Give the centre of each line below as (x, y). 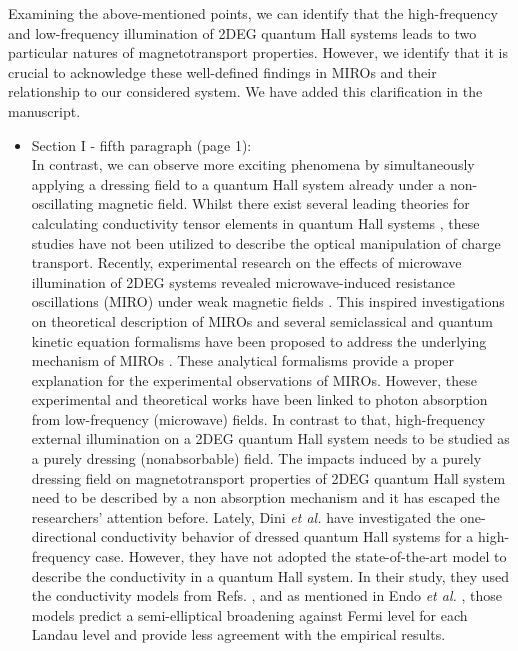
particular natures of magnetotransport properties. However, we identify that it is (258, 52)
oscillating (62, 203)
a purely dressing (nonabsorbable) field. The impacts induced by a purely (256, 458)
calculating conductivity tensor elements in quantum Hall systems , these (255, 222)
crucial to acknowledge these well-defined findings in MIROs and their (222, 71)
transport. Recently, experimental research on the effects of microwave (246, 262)
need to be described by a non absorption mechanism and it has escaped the (265, 497)
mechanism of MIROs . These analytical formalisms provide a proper (243, 360)
